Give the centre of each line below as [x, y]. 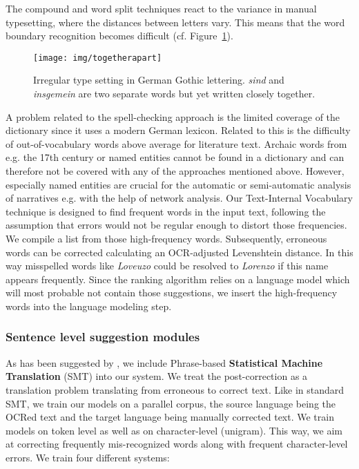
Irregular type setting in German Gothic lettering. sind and [159, 80]
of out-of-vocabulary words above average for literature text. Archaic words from [176, 143]
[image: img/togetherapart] [98, 58]
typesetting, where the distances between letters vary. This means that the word [175, 22]
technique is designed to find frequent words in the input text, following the [166, 211]
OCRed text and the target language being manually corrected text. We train [170, 417]
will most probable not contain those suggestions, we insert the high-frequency [172, 293]
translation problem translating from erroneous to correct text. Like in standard [175, 389]
